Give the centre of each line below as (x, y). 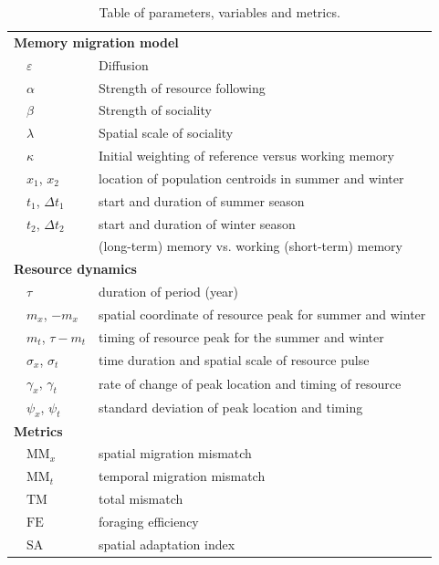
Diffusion (124, 64)
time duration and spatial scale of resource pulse (234, 359)
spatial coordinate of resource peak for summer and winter (262, 314)
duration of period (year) (169, 292)
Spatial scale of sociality (166, 133)
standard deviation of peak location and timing (231, 408)
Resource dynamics (75, 269)
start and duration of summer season (202, 200)
